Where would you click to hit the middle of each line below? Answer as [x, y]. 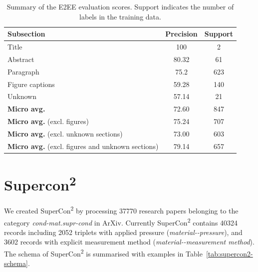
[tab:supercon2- [229, 253]
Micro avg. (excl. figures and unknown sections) [83, 146]
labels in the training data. [120, 16]
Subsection [26, 34]
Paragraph [23, 71]
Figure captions [31, 84]
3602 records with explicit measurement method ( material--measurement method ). [129, 242]
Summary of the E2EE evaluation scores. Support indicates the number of [120, 6]
